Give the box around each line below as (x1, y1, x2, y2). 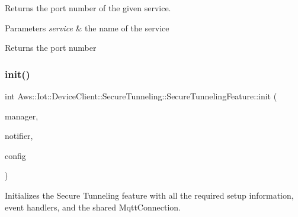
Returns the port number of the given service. (5, 2, 171, 14)
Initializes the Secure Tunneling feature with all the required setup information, (5, 189, 294, 201)
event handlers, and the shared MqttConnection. (5, 200, 181, 213)
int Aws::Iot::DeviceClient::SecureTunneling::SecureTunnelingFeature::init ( (5, 90, 277, 102)
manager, (5, 109, 39, 122)
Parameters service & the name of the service (5, 21, 169, 34)
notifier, (5, 129, 33, 142)
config (5, 149, 26, 161)
